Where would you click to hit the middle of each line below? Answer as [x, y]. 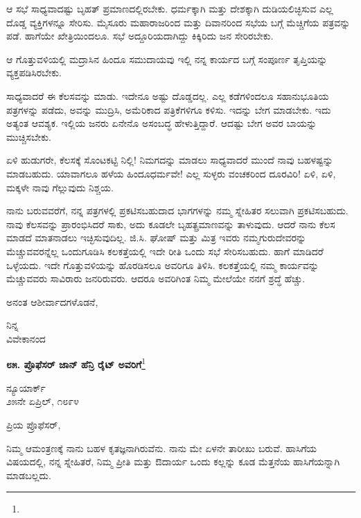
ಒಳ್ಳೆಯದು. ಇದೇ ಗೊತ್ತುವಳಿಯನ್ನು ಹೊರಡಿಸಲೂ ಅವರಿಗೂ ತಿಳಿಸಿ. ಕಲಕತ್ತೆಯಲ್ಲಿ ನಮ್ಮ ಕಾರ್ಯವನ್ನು [162, 265]
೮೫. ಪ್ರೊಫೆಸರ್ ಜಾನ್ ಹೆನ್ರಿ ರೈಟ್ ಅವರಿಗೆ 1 [76, 363]
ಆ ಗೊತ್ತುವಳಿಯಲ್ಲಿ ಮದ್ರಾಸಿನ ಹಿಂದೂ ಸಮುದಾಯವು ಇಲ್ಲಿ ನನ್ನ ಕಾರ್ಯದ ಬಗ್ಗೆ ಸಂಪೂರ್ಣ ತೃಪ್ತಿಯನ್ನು [167, 59]
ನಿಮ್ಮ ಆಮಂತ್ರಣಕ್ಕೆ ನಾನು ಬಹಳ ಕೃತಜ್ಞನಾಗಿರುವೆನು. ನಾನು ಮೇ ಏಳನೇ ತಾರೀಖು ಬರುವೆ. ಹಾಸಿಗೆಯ [162, 448]
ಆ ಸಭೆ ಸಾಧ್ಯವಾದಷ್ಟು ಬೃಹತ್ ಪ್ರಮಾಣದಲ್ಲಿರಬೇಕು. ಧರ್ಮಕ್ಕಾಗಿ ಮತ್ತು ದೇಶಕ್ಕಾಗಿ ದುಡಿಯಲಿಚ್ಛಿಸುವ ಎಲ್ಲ [170, 8]
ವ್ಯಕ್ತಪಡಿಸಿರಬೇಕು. [34, 72]
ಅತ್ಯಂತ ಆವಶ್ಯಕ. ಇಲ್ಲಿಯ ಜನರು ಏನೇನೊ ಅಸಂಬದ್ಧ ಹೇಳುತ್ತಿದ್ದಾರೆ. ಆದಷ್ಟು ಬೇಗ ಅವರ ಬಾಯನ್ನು [162, 123]
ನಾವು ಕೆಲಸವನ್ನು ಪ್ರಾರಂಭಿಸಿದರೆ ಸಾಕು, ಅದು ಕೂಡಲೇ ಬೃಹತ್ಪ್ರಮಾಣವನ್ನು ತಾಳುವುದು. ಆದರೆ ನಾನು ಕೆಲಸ [171, 224]
